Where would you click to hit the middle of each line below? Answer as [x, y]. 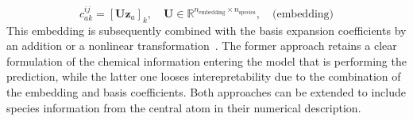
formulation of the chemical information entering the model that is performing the [206, 60]
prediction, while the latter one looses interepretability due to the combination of [204, 76]
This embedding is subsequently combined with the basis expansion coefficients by [206, 30]
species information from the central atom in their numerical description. [184, 107]
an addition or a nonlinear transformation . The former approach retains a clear [202, 45]
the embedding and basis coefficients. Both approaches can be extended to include [206, 91]
